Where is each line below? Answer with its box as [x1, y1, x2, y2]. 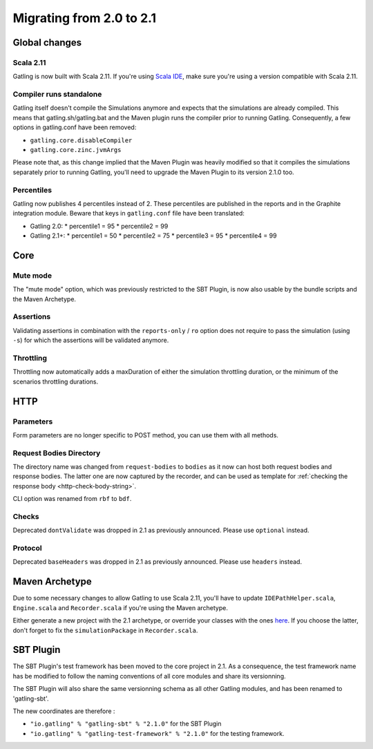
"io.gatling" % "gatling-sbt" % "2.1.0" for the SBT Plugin [30, 719, 222, 728]
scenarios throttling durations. [12, 377, 99, 386]
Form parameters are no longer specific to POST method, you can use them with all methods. [12, 430, 279, 439]
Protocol [12, 543, 42, 553]
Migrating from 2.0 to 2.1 [12, 10, 157, 26]
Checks [12, 511, 39, 521]
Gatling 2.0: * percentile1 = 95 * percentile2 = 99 [30, 222, 169, 230]
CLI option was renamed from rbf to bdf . [12, 495, 132, 503]
